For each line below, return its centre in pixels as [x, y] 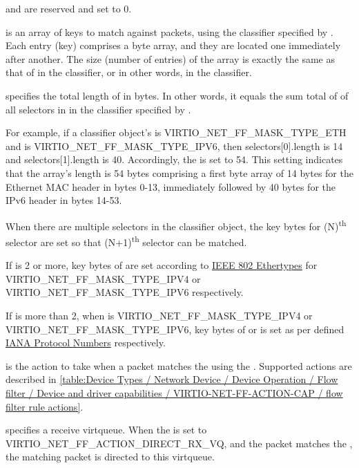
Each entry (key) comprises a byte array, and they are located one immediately [173, 45]
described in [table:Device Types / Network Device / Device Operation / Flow [172, 379]
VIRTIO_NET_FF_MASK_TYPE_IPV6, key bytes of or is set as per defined [175, 329]
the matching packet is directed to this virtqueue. [110, 457]
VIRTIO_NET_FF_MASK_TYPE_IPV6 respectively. [125, 292]
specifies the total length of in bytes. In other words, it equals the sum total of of [177, 95]
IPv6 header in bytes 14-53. [64, 200]
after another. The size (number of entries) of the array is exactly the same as [170, 58]
